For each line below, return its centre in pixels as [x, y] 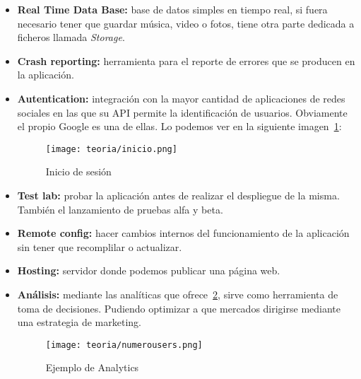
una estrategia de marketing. [79, 322]
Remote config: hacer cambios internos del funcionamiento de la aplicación [183, 233]
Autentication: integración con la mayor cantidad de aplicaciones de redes [181, 98]
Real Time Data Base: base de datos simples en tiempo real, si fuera [172, 9]
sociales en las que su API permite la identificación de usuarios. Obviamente [182, 112]
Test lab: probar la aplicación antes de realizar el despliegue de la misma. [178, 195]
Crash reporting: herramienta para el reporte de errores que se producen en [186, 60]
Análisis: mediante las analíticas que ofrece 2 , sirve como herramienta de [178, 294]
